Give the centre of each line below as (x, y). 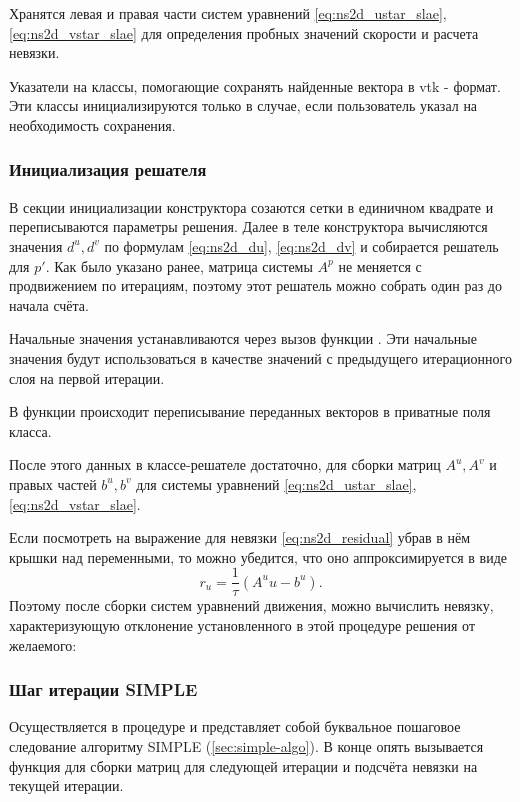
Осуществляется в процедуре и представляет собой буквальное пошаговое (235, 726)
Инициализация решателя (108, 169)
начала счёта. (49, 304)
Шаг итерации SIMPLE (103, 689)
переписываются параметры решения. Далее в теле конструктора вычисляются (248, 226)
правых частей (53, 483)
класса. (30, 430)
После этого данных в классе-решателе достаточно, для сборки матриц (225, 464)
